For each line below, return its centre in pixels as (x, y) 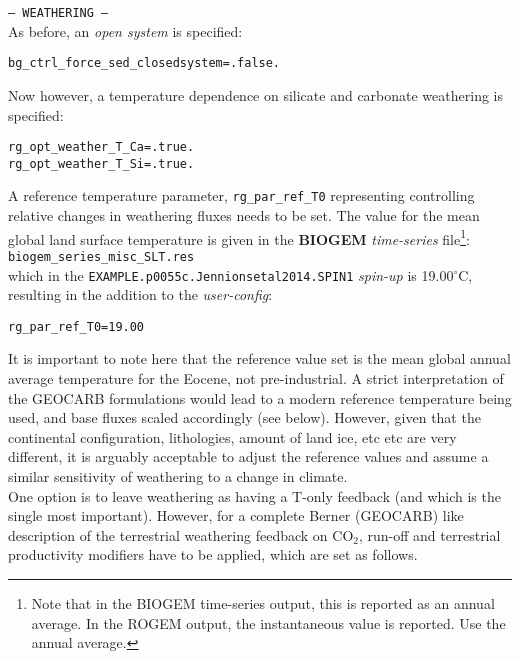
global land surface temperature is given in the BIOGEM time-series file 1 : (239, 237)
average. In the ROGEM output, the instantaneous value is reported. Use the (268, 622)
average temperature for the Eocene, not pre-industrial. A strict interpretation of (256, 378)
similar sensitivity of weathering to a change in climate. (178, 476)
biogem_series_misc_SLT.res (101, 256)
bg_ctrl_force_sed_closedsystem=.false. (144, 63)
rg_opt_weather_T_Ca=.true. (101, 147)
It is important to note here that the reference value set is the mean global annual (259, 358)
